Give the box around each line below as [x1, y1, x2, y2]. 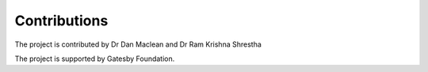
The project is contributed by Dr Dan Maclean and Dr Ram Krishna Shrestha [14, 40, 262, 49]
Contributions [14, 12, 109, 29]
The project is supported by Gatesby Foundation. [14, 54, 175, 63]
